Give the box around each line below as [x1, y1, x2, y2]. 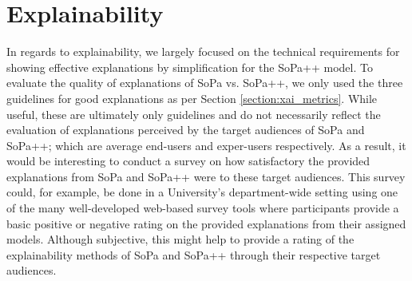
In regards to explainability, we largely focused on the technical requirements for [6, 43, 400, 60]
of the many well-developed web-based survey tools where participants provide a [6, 200, 399, 216]
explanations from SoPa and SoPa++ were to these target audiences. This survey [6, 168, 406, 184]
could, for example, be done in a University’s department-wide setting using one [6, 184, 398, 200]
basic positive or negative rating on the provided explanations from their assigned [6, 215, 406, 232]
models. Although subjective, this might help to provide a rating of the [6, 231, 355, 247]
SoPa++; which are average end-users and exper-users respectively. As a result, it [6, 137, 406, 153]
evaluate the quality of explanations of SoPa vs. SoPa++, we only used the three [6, 74, 403, 91]
